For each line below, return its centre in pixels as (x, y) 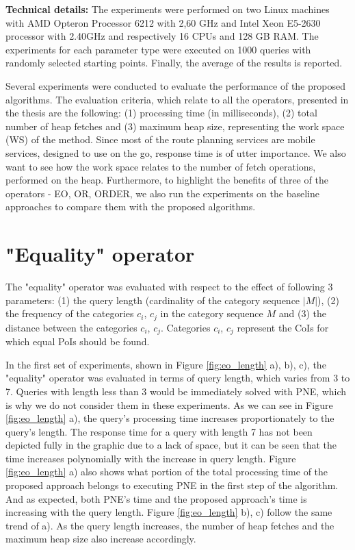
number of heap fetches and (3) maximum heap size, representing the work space (175, 126)
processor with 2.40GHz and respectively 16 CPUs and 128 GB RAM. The (162, 36)
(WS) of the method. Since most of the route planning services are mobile (160, 139)
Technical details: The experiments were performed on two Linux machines (168, 9)
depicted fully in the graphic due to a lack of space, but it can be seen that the (171, 445)
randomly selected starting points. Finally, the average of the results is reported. (174, 63)
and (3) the (302, 313)
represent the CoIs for (283, 327)
